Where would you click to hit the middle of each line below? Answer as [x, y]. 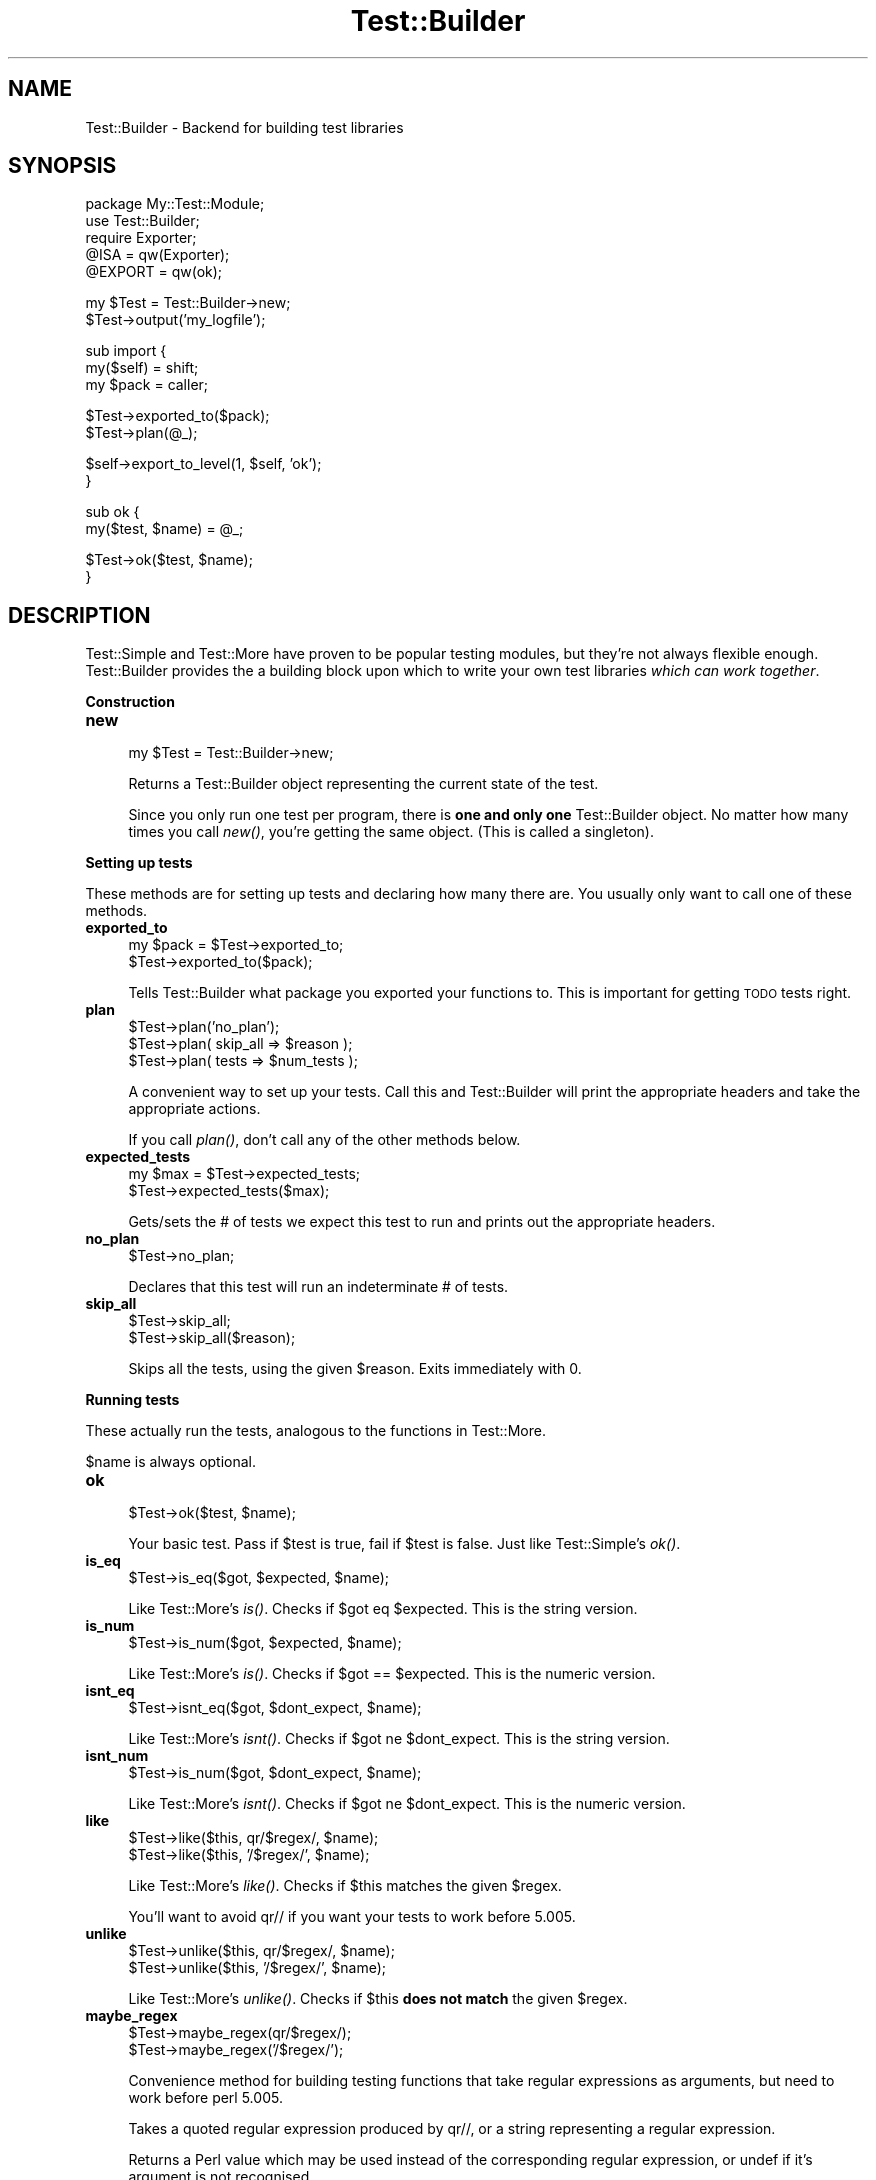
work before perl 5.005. [205, 2098]
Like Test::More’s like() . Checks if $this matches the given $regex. [345, 1886]
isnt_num [117, 1756]
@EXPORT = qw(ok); [154, 272]
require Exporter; [141, 238]
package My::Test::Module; [175, 204]
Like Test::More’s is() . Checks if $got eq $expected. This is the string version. [383, 1609]
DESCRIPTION [79, 615]
